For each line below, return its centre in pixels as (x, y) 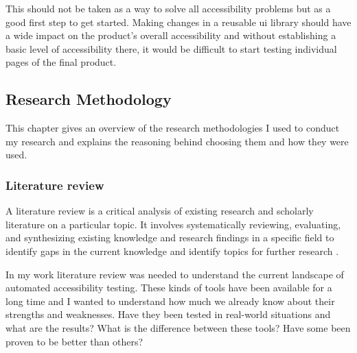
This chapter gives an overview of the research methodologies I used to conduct (173, 128)
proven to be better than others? (74, 341)
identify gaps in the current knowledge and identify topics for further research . (172, 251)
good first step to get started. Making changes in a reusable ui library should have (178, 22)
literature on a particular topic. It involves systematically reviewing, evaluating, (173, 224)
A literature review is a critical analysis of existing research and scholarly (160, 211)
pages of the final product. (61, 62)
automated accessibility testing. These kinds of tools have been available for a (169, 288)
